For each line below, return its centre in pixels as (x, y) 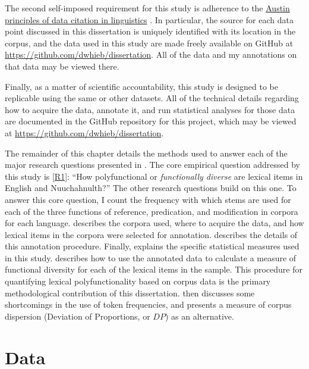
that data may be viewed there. (62, 66)
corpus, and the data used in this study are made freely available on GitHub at (149, 43)
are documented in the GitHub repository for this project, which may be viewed (151, 121)
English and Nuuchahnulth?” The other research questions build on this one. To (151, 188)
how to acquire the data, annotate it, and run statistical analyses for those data (150, 109)
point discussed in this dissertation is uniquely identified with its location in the (150, 31)
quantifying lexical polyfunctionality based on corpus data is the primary (138, 281)
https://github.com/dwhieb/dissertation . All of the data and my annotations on (151, 54)
